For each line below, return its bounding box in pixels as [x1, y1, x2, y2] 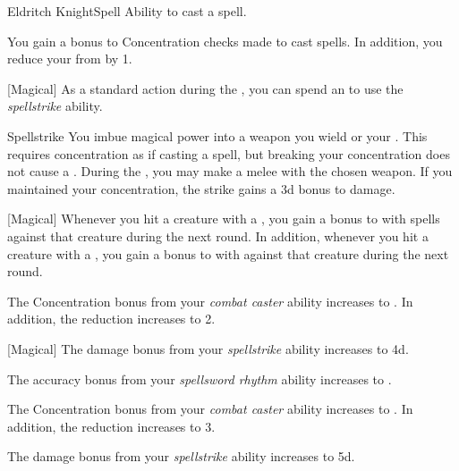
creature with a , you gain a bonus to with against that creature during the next [7, 244, 449, 263]
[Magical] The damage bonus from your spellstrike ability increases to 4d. [7, 339, 409, 357]
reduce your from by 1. [7, 49, 132, 68]
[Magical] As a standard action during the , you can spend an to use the [7, 79, 404, 97]
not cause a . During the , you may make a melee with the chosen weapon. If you [7, 162, 453, 181]
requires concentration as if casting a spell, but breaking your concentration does [7, 144, 450, 163]
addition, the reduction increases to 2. [7, 309, 216, 328]
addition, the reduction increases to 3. [7, 416, 216, 435]
